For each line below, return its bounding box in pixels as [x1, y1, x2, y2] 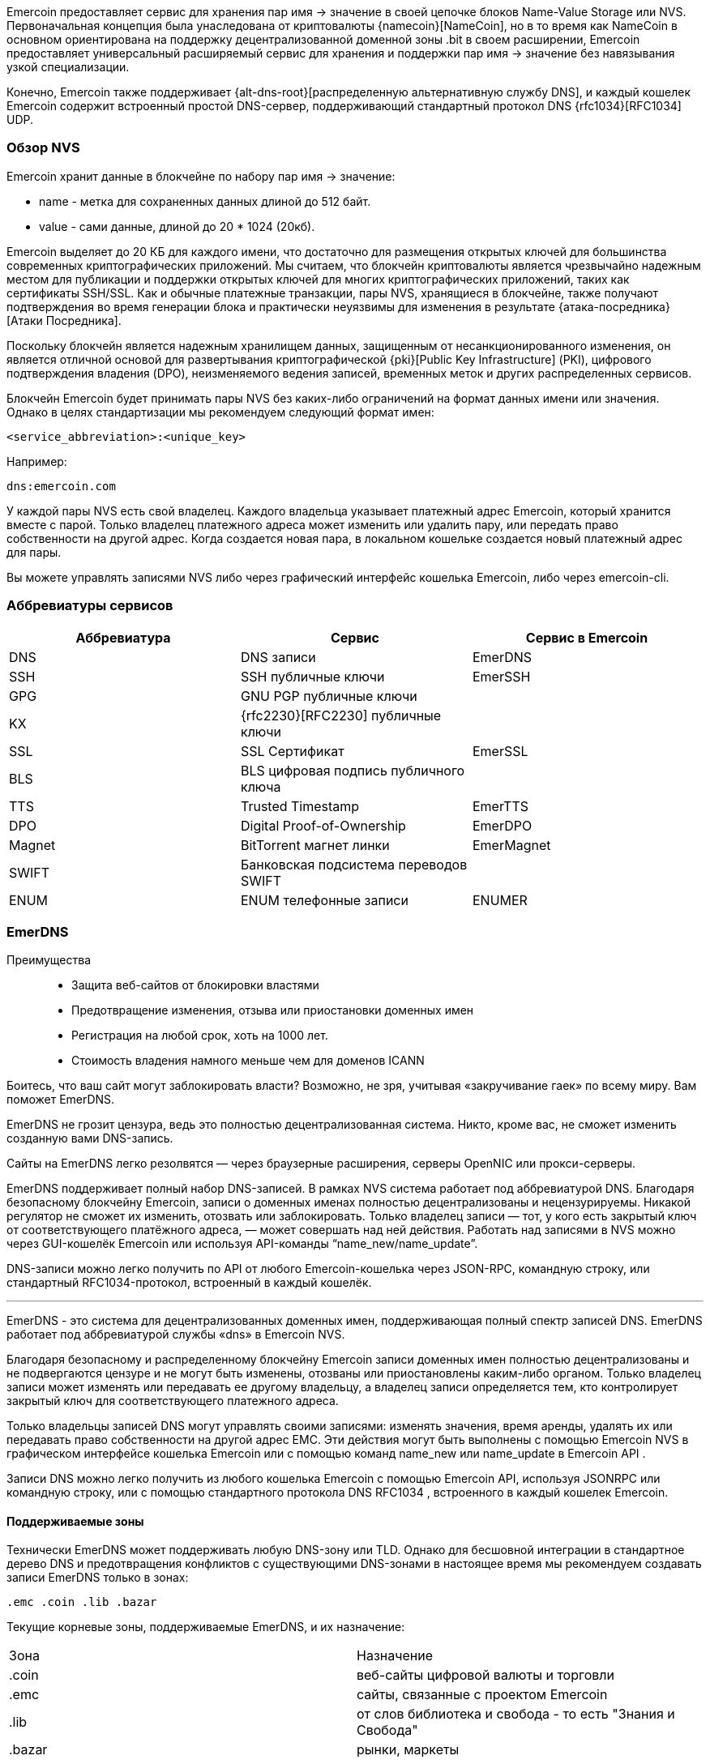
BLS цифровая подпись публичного [240, 762, 465, 779]
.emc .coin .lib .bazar [6, 1595, 157, 1609]
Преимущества [6, 953, 92, 967]
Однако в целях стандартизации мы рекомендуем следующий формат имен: [6, 404, 434, 419]
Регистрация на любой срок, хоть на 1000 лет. [71, 1028, 328, 1043]
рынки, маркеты [357, 1741, 460, 1758]
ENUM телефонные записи [240, 891, 408, 908]
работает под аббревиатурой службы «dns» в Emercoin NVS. [6, 1327, 345, 1342]
